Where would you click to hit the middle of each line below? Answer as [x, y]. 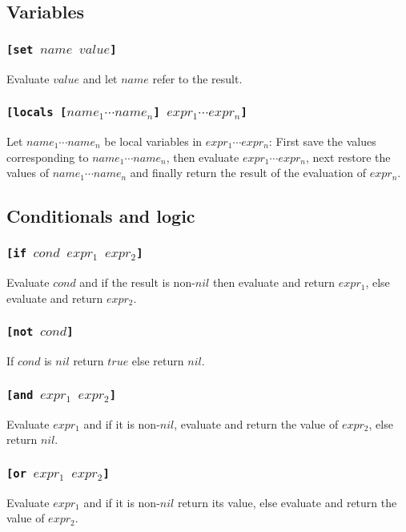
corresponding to [48, 157]
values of [28, 173]
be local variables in [153, 141]
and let [100, 78]
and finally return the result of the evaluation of [248, 173]
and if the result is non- [137, 282]
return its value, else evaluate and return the [287, 502]
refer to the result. [197, 78]
